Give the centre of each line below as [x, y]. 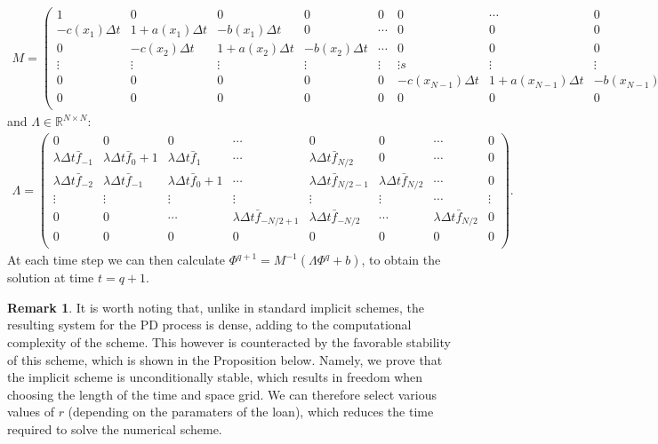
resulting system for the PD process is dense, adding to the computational [209, 325]
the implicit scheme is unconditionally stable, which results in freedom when [215, 377]
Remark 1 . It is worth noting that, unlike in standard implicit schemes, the [216, 307]
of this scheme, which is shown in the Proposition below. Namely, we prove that [225, 359]
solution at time [51, 277]
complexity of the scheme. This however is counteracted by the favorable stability [229, 342]
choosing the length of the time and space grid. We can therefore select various [222, 394]
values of [31, 412]
